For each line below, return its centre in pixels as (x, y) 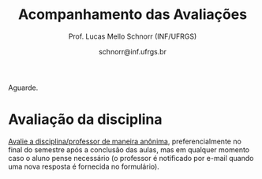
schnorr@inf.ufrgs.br (133, 51)
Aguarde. (23, 88)
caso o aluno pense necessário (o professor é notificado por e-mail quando (131, 158)
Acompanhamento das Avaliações (133, 15)
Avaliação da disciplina (86, 119)
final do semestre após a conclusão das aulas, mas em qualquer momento (129, 149)
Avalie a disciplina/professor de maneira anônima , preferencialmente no (125, 141)
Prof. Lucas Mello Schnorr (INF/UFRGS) (133, 36)
